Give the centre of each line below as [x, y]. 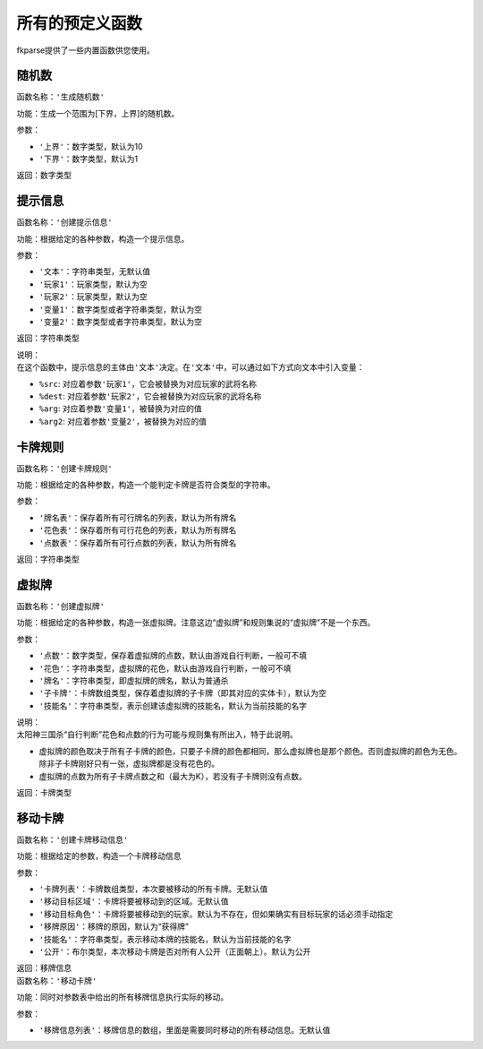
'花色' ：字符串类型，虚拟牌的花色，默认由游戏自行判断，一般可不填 [165, 668]
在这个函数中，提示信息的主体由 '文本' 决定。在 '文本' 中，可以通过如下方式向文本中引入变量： [191, 367]
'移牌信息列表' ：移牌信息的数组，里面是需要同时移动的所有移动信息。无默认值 [185, 1030]
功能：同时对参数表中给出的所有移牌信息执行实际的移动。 [122, 997]
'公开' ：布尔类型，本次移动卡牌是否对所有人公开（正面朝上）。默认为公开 [175, 952]
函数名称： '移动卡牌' [57, 980]
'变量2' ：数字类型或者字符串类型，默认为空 [121, 322]
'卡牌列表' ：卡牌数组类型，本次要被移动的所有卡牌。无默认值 [153, 889]
